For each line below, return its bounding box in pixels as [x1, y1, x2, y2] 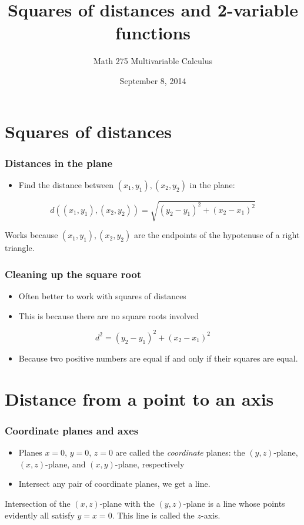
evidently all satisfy [5, 509, 75, 521]
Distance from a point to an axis [5, 386, 274, 410]
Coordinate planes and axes [5, 423, 139, 437]
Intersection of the [5, 497, 71, 509]
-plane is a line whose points [183, 497, 285, 509]
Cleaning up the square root [5, 266, 142, 281]
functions [115, 21, 191, 45]
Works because [5, 229, 58, 241]
